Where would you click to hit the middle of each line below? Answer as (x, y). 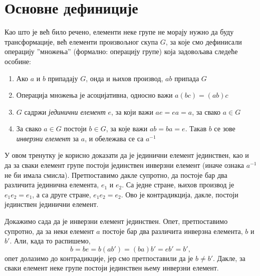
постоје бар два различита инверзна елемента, (173, 231)
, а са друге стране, (62, 194)
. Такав (196, 128)
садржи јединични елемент (65, 111)
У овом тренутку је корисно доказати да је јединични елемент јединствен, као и (127, 155)
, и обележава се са (114, 138)
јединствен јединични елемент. (52, 204)
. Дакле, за (229, 258)
